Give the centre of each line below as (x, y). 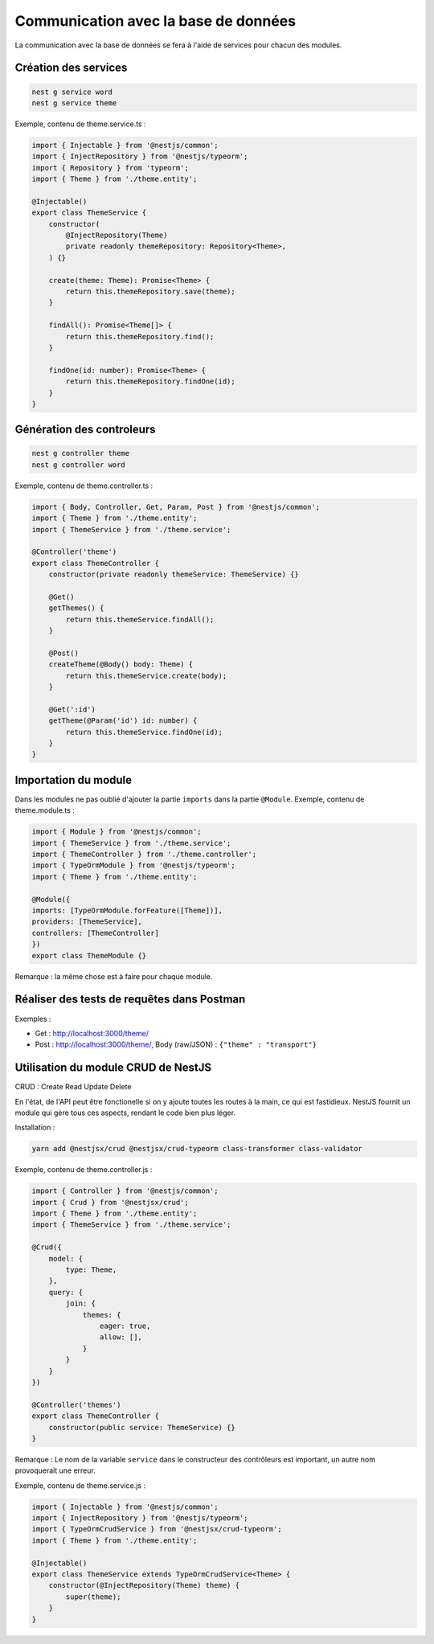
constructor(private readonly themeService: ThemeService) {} (174, 574)
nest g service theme (74, 103)
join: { (81, 1304)
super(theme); (93, 1597)
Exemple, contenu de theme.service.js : (80, 1485)
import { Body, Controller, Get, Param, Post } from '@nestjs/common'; (176, 507)
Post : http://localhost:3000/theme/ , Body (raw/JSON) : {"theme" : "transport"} (176, 1044)
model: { (66, 1259)
